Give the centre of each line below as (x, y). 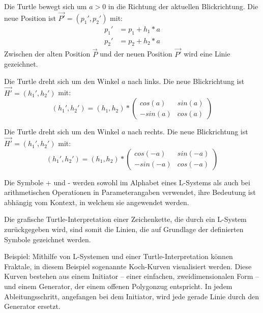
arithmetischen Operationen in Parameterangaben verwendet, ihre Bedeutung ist (130, 192)
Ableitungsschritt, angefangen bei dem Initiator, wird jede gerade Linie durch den (132, 296)
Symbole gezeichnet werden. (48, 239)
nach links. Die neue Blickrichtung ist (186, 81)
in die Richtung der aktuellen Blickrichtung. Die (183, 6)
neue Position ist (30, 18)
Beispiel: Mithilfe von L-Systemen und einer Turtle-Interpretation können (119, 256)
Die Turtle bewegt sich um (46, 6)
